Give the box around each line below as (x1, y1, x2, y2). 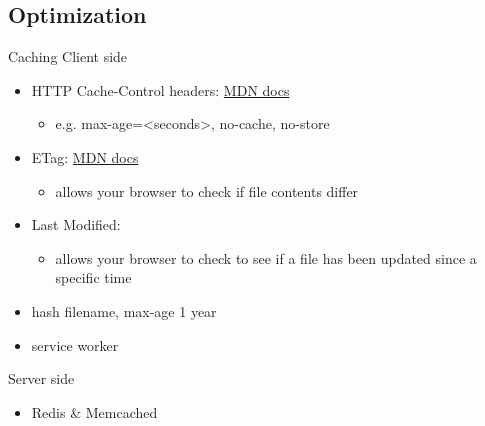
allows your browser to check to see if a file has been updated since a (55, 247, 477, 268)
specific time (55, 267, 132, 288)
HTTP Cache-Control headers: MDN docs (31, 79, 290, 100)
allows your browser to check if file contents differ (55, 180, 359, 201)
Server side (8, 368, 75, 389)
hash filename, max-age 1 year (31, 300, 217, 321)
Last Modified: (31, 214, 121, 235)
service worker (31, 334, 119, 355)
